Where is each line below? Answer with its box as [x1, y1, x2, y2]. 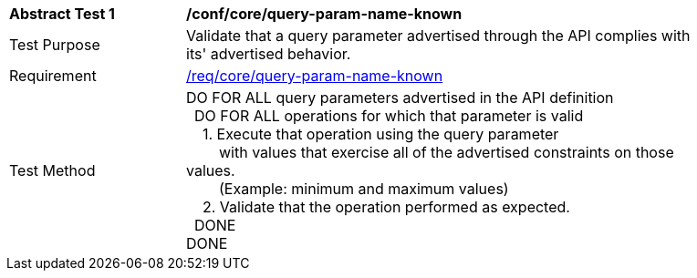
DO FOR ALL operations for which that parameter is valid [194, 107, 584, 125]
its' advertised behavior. [186, 45, 351, 63]
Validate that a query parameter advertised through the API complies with [186, 26, 691, 45]
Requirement [9, 67, 97, 85]
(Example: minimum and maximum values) [219, 180, 509, 198]
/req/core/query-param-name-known [186, 67, 443, 85]
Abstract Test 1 [9, 5, 115, 23]
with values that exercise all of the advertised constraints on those [219, 143, 674, 161]
